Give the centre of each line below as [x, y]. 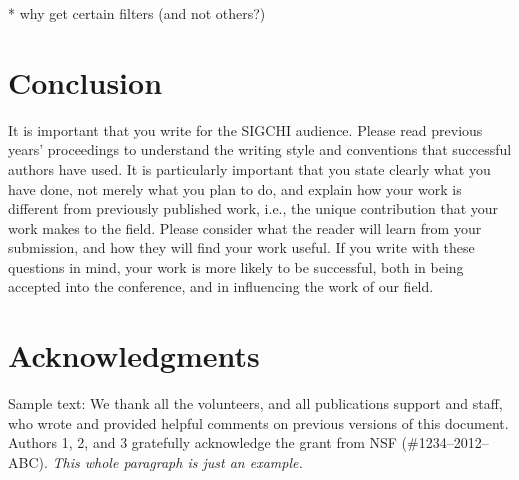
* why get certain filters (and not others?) [137, 13]
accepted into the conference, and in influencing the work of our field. [221, 286]
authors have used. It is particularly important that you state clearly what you [249, 168]
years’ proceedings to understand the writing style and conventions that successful [260, 149]
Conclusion [85, 81]
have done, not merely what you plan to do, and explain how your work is [235, 188]
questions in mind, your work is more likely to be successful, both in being [236, 266]
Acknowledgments [134, 355]
